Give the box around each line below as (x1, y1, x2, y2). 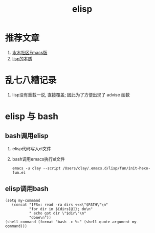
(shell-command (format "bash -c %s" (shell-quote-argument (5, 219, 131, 224)
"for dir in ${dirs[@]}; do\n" (29, 207, 93, 211)
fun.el (12, 170, 26, 175)
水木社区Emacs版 (12, 49, 47, 55)
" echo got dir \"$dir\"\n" (29, 210, 87, 216)
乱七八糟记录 (5, 75, 57, 86)
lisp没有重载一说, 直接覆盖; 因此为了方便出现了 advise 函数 (12, 92, 130, 97)
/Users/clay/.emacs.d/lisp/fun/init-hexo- (63, 165, 151, 171)
